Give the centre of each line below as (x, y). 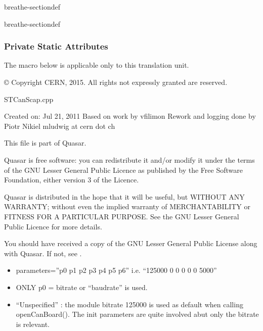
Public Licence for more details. (53, 226)
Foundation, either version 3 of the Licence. (72, 180)
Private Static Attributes (56, 46)
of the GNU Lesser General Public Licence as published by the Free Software (123, 170)
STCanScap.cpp (29, 99)
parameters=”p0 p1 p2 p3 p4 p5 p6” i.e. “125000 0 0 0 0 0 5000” (116, 270)
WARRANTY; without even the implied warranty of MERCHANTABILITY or (127, 206)
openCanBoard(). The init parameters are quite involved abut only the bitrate (137, 314)
